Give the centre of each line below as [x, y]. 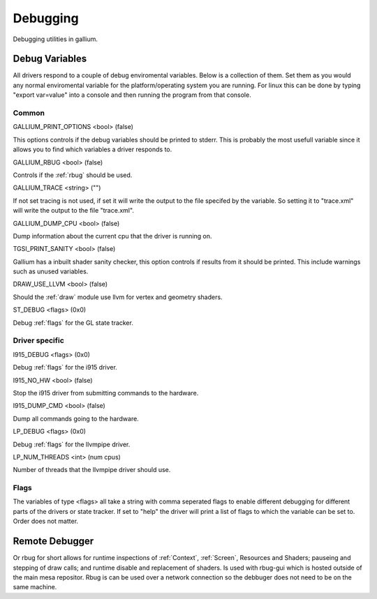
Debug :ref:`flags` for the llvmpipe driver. [72, 444]
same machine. [35, 587]
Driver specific [38, 340]
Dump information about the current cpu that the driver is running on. [112, 236]
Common [29, 113]
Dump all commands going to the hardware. [76, 418]
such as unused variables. [51, 271]
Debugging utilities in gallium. [55, 39]
